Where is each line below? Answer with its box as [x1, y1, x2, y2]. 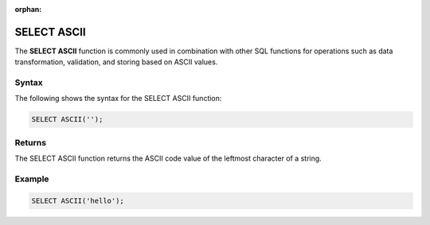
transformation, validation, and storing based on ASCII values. [14, 57, 218, 67]
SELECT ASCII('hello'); [31, 196, 125, 205]
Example [14, 173, 49, 184]
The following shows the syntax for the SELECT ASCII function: [14, 94, 222, 103]
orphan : [14, 5, 42, 14]
